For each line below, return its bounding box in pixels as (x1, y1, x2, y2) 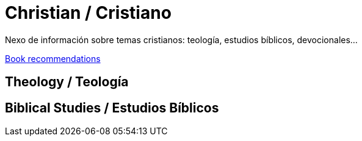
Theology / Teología (5, 74, 129, 90)
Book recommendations (5, 53, 101, 64)
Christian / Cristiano (5, 2, 172, 23)
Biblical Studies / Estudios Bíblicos (5, 100, 219, 115)
